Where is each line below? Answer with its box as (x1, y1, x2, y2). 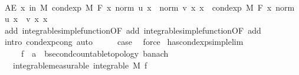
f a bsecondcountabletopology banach (21, 47, 169, 59)
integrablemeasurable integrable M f (12, 58, 147, 71)
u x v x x (4, 12, 48, 25)
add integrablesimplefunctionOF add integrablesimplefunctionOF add (4, 24, 261, 36)
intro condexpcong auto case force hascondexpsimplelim (4, 35, 244, 48)
